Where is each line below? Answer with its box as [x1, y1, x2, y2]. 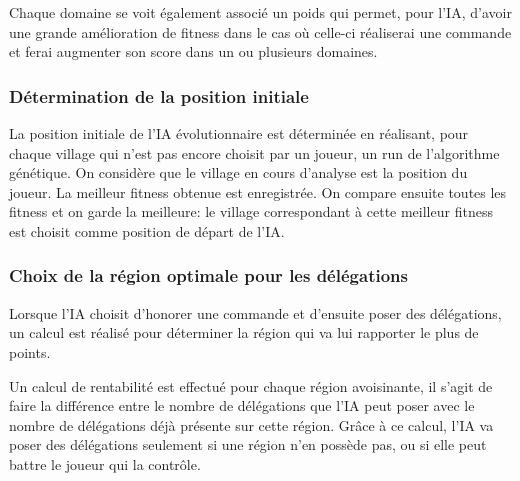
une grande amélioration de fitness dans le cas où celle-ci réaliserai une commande [9, 21, 512, 42]
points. [9, 341, 51, 362]
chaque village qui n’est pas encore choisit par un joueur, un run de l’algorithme [9, 142, 500, 163]
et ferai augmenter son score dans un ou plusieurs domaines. [9, 41, 378, 62]
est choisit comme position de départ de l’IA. [9, 220, 285, 241]
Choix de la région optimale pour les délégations [9, 263, 408, 288]
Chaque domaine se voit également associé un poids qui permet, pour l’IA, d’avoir [9, 2, 512, 22]
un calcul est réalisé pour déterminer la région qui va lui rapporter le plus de [9, 322, 479, 343]
